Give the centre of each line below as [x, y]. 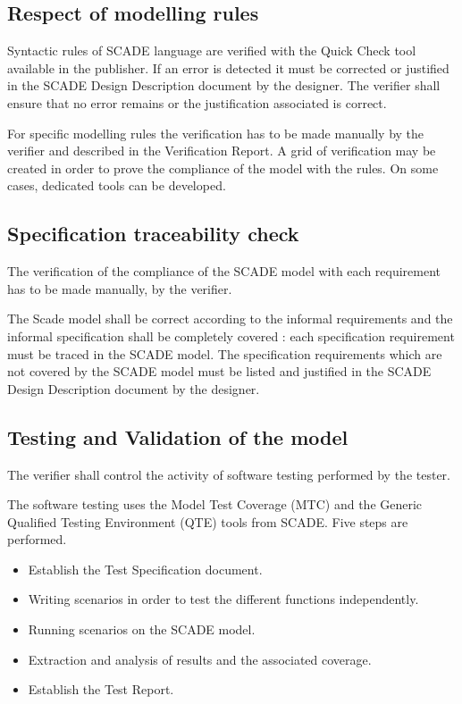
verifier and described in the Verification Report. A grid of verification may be [222, 151]
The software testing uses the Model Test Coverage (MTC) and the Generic [215, 504]
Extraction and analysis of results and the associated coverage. [200, 659]
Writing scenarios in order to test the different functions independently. [223, 599]
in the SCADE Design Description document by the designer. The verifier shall [224, 85]
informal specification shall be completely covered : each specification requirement [231, 335]
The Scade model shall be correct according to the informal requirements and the [230, 318]
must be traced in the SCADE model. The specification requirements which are [225, 353]
